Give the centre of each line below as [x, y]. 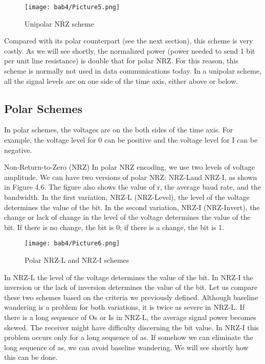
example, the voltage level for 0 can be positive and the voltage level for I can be [131, 140]
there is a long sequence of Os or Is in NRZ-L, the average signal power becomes [130, 317]
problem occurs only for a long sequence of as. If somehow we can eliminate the [129, 337]
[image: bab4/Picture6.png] [72, 244]
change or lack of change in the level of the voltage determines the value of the [127, 217]
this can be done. [31, 357]
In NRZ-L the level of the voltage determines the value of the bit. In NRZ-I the [129, 277]
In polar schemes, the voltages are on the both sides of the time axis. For [119, 130]
